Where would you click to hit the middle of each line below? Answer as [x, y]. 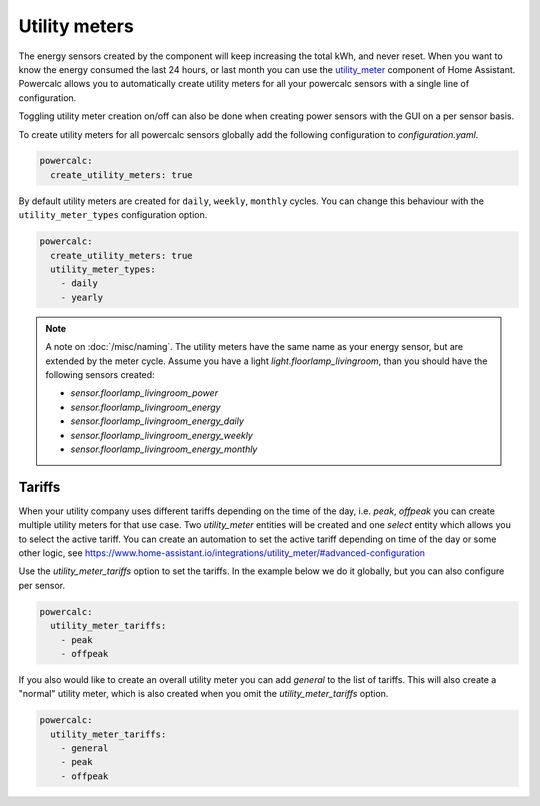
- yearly [82, 297]
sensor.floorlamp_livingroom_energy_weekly [162, 435]
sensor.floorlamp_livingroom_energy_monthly [164, 449]
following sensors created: [100, 374]
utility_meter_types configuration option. [113, 215]
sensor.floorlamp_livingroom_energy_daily [157, 421]
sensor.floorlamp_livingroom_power [144, 393]
